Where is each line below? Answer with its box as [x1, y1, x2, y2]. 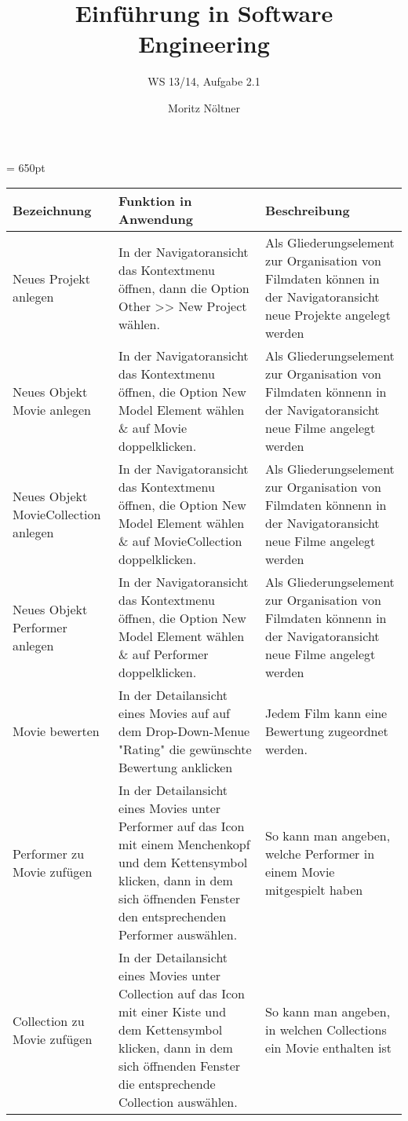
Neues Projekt [13, 269, 91, 288]
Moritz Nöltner [168, 99, 240, 115]
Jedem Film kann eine [265, 704, 388, 723]
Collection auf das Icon [118, 984, 246, 1003]
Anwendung [118, 210, 193, 229]
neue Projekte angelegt [265, 306, 391, 324]
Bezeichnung [13, 200, 92, 219]
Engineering [138, 27, 270, 60]
